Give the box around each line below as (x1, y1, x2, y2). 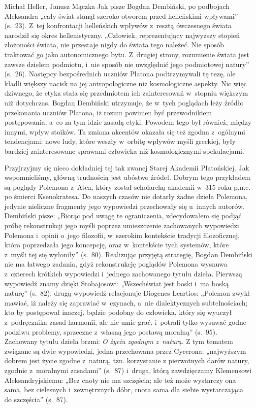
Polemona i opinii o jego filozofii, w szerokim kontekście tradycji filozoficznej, (4, 230, 240, 240)
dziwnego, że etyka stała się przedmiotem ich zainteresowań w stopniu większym (4, 88, 248, 98)
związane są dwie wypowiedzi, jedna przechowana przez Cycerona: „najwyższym (4, 345, 246, 356)
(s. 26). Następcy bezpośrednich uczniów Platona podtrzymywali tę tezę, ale (4, 68, 236, 79)
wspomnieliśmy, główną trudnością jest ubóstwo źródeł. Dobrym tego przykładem (4, 172, 251, 182)
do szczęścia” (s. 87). (4, 394, 68, 404)
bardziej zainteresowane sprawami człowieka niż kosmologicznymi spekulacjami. (4, 145, 244, 156)
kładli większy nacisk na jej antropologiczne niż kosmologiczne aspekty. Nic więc (4, 78, 247, 88)
